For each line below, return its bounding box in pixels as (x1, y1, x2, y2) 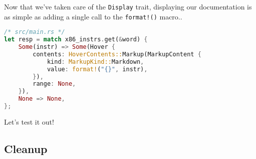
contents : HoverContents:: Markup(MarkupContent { (33, 50, 201, 58)
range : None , (33, 80, 76, 88)
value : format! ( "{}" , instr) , (47, 65, 148, 73)
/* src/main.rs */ (4, 28, 65, 36)
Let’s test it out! (4, 116, 54, 127)
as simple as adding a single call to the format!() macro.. (4, 11, 182, 21)
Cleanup (4, 141, 48, 156)
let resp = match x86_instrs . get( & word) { (4, 36, 148, 43)
